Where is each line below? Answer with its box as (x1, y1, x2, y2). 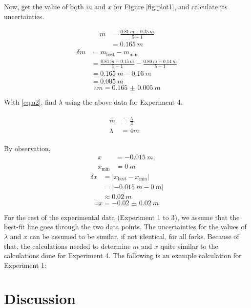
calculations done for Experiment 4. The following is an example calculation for (4, 250, 242, 261)
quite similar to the (160, 241, 218, 251)
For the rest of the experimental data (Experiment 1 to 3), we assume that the (4, 212, 240, 222)
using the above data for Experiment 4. (64, 97, 183, 107)
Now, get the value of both (4, 1, 84, 11)
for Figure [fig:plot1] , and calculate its (114, 1, 228, 11)
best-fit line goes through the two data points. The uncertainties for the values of (4, 221, 247, 232)
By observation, (4, 143, 51, 153)
